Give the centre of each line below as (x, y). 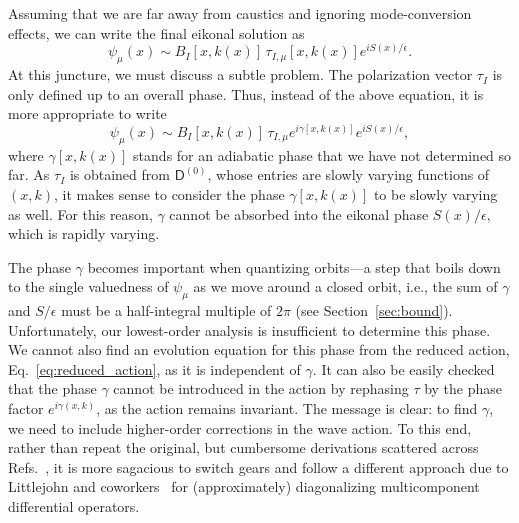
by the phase (463, 388)
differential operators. (74, 506)
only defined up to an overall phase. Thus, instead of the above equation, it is (246, 93)
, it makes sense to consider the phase (169, 193)
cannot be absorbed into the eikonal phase (299, 213)
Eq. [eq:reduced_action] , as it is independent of (154, 368)
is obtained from (119, 174)
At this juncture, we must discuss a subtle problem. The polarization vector (240, 74)
